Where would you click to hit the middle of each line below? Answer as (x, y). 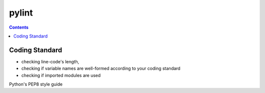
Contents (19, 27)
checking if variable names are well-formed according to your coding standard (101, 69)
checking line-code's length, (50, 61)
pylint (21, 13)
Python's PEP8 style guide (36, 84)
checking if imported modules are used (61, 75)
